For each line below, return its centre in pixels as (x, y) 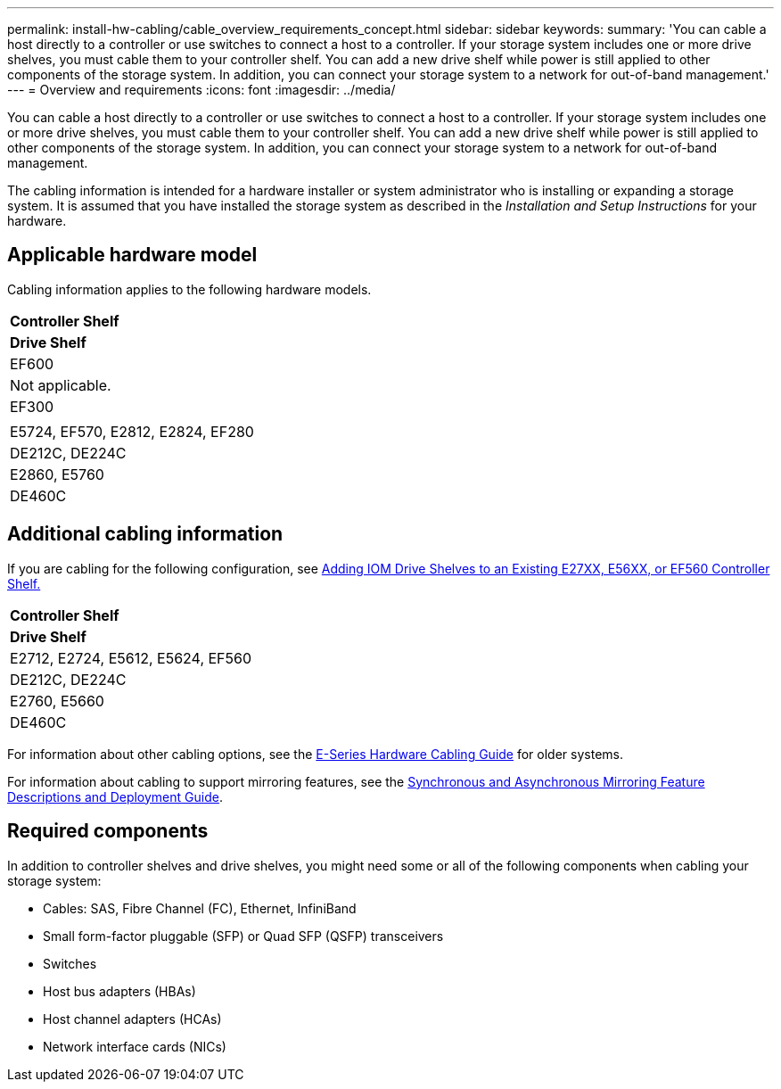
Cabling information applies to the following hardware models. (189, 289)
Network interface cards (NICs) (135, 1046)
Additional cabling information (145, 534)
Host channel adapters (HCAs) (132, 1019)
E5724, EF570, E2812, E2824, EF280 (132, 431)
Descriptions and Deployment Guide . (115, 796)
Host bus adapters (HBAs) (119, 991)
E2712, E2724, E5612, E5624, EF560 (131, 658)
